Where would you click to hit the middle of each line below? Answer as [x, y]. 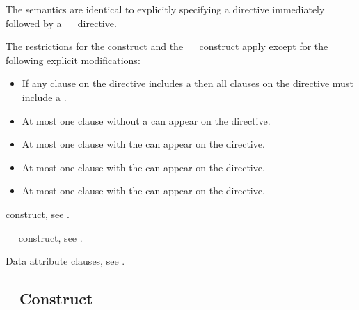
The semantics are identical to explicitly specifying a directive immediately [165, 9]
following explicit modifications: [73, 60]
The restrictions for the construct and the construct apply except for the [167, 46]
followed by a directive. [61, 23]
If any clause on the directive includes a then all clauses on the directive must [188, 83]
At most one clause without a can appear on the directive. [146, 120]
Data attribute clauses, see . [65, 261]
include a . [44, 96]
